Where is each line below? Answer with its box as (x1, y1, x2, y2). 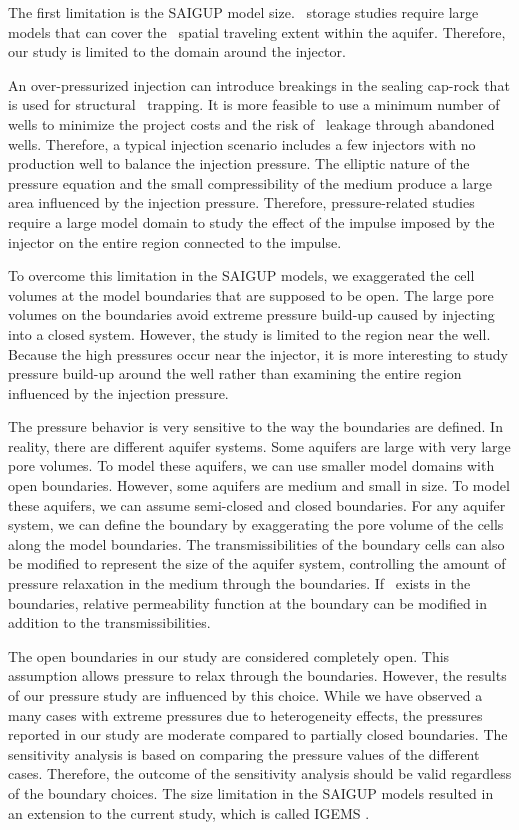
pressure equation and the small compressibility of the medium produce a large (8, 172, 492, 193)
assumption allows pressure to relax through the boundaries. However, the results (8, 665, 507, 686)
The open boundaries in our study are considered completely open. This (8, 645, 450, 666)
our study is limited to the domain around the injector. (8, 41, 346, 62)
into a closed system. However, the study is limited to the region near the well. (8, 323, 491, 344)
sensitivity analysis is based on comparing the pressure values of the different (8, 743, 480, 764)
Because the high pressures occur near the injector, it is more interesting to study (8, 343, 508, 364)
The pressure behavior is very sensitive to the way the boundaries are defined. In (8, 416, 503, 437)
